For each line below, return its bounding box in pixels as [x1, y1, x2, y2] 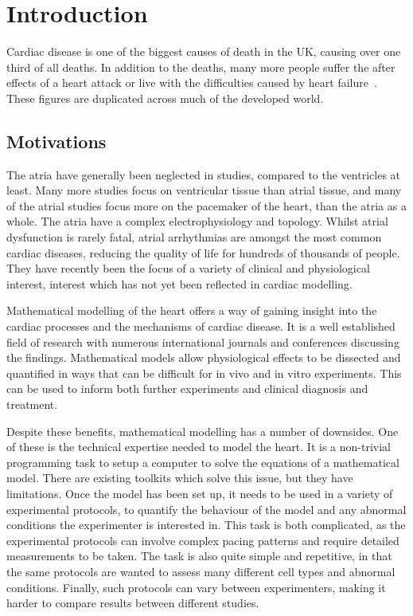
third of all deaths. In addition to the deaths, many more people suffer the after [6, 58, 395, 75]
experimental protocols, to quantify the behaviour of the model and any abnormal [6, 500, 407, 517]
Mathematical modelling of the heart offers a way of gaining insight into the [6, 302, 377, 319]
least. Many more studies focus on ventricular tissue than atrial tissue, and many [6, 182, 402, 198]
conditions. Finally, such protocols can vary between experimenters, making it [6, 579, 386, 595]
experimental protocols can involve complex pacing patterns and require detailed [6, 532, 399, 548]
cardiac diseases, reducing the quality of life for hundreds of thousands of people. [6, 244, 400, 261]
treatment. [6, 396, 58, 413]
